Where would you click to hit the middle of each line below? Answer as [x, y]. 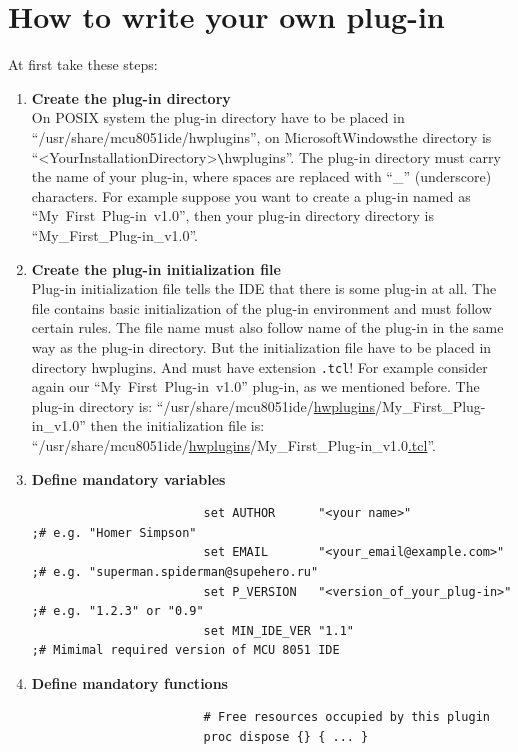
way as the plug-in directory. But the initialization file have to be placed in [261, 346]
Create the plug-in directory [131, 97]
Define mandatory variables [128, 478]
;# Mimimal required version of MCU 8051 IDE [185, 650]
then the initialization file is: [177, 425]
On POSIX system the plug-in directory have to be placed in [218, 117]
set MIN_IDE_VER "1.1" [278, 630]
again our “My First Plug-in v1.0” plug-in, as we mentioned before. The [255, 386]
